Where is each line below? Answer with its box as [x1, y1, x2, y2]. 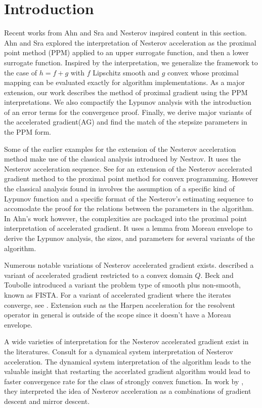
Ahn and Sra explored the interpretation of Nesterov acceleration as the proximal [4, 37, 256, 48]
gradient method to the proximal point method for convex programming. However [4, 173, 258, 184]
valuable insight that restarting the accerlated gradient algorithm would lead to [4, 366, 250, 377]
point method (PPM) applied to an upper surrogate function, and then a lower [4, 47, 249, 58]
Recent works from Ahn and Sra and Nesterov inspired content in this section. [4, 27, 247, 38]
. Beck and [200, 269, 234, 280]
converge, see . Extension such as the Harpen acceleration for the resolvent [4, 299, 235, 310]
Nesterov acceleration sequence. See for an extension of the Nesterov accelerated [4, 163, 252, 174]
